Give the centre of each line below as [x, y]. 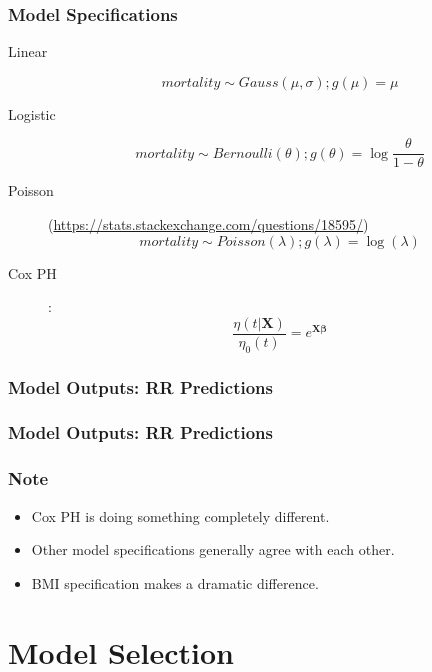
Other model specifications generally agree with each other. [213, 549]
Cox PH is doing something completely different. [180, 515]
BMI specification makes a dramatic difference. [175, 582]
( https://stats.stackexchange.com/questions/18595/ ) [208, 224]
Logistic [32, 113]
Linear [28, 51]
